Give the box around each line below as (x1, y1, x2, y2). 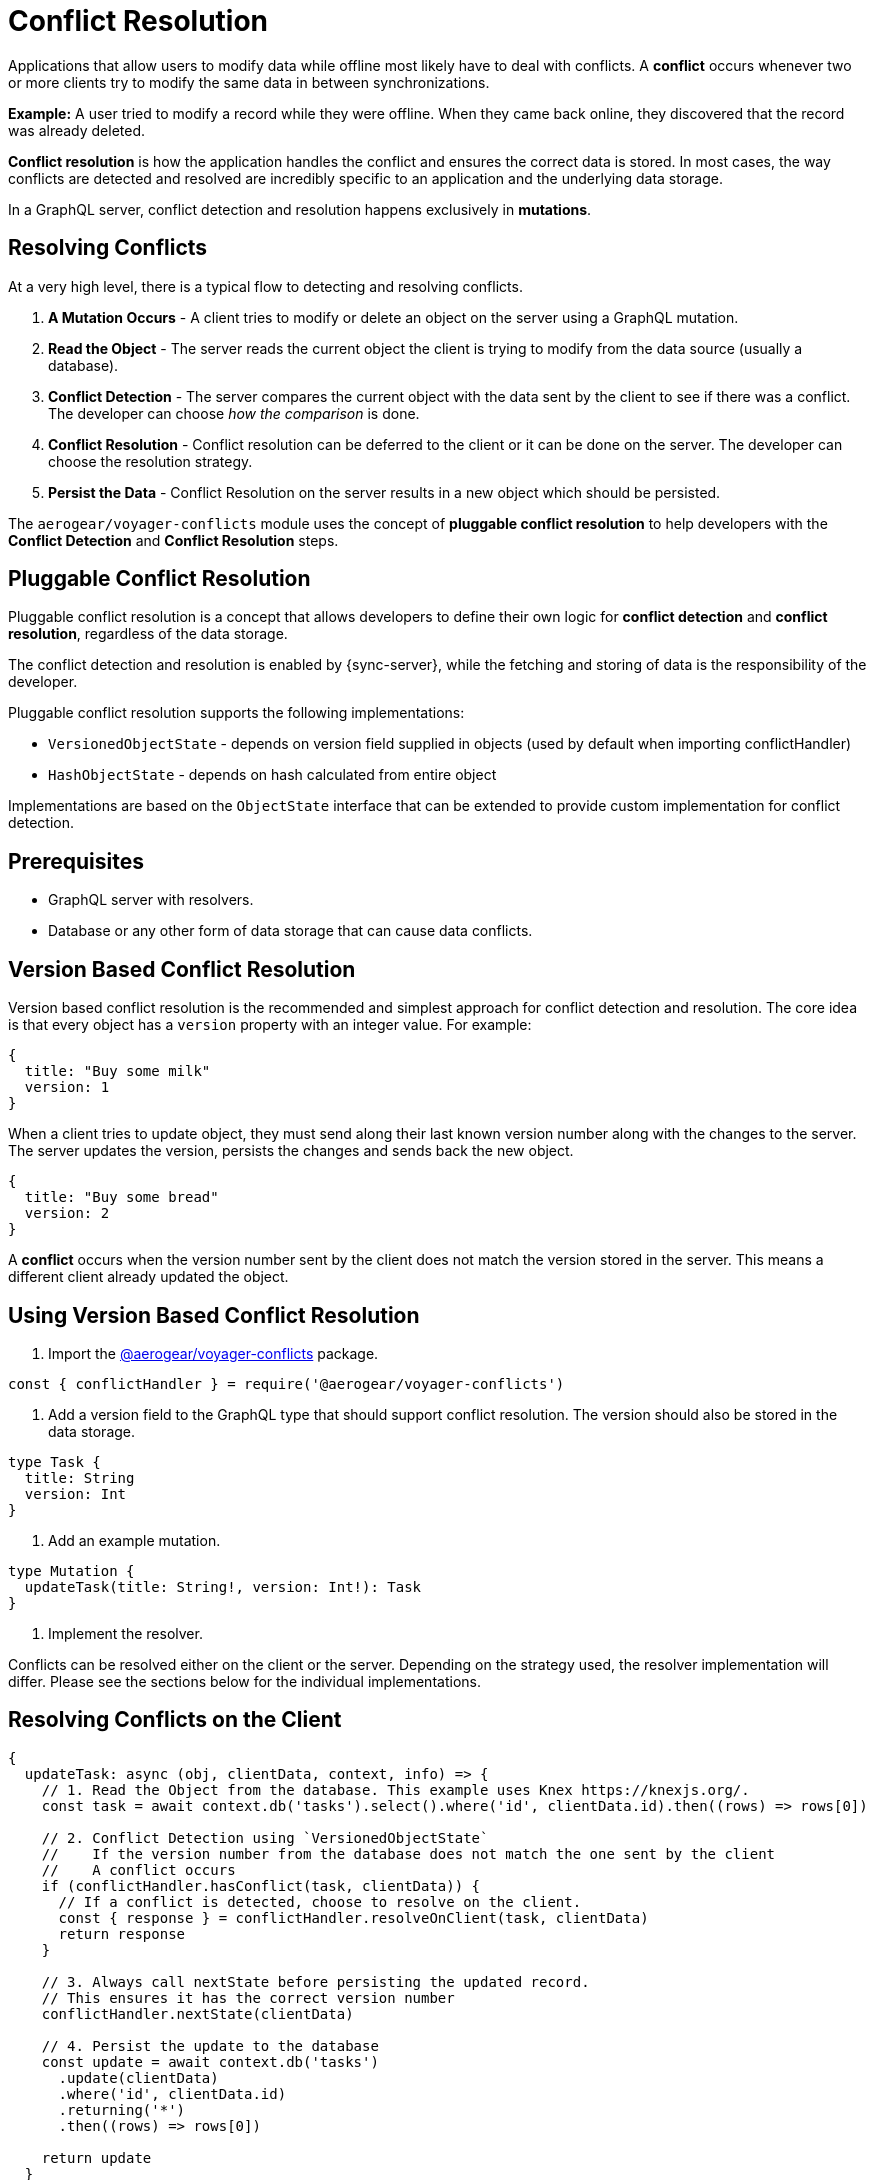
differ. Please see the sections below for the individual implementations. (8, 1672, 481, 1690)
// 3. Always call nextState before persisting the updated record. (41, 1973, 590, 1990)
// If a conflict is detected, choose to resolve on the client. (58, 1893, 582, 1910)
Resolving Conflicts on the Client (8, 1707, 342, 1733)
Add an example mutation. (48, 1531, 221, 1549)
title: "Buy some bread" (24, 1189, 219, 1206)
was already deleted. (8, 121, 146, 139)
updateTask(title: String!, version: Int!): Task (24, 1578, 422, 1595)
